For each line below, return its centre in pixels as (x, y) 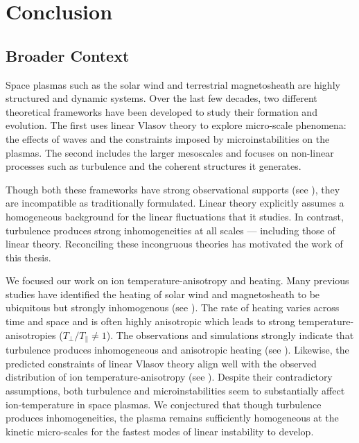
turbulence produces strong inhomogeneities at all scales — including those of (170, 230)
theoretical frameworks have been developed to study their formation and (161, 111)
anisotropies (31, 335)
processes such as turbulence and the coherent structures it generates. (154, 166)
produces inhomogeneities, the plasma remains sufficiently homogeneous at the (172, 418)
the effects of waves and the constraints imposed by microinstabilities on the (168, 138)
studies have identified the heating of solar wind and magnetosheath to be (163, 294)
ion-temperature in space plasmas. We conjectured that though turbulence (164, 404)
